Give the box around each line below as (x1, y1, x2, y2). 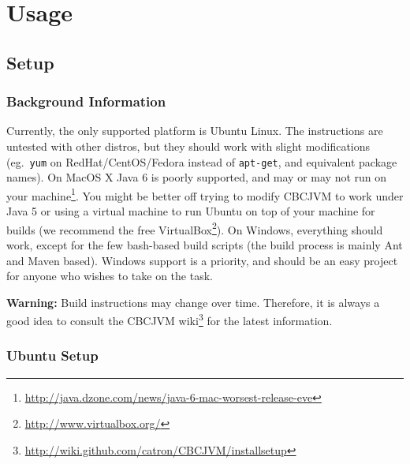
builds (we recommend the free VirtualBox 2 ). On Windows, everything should (6, 219, 383, 238)
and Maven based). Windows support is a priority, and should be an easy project (6, 252, 398, 268)
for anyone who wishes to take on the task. (6, 268, 213, 284)
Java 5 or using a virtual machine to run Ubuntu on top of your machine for (6, 203, 375, 219)
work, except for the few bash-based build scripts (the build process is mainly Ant (6, 236, 403, 253)
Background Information (6, 92, 166, 111)
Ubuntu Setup (6, 346, 99, 365)
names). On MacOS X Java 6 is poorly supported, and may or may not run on (6, 169, 387, 185)
